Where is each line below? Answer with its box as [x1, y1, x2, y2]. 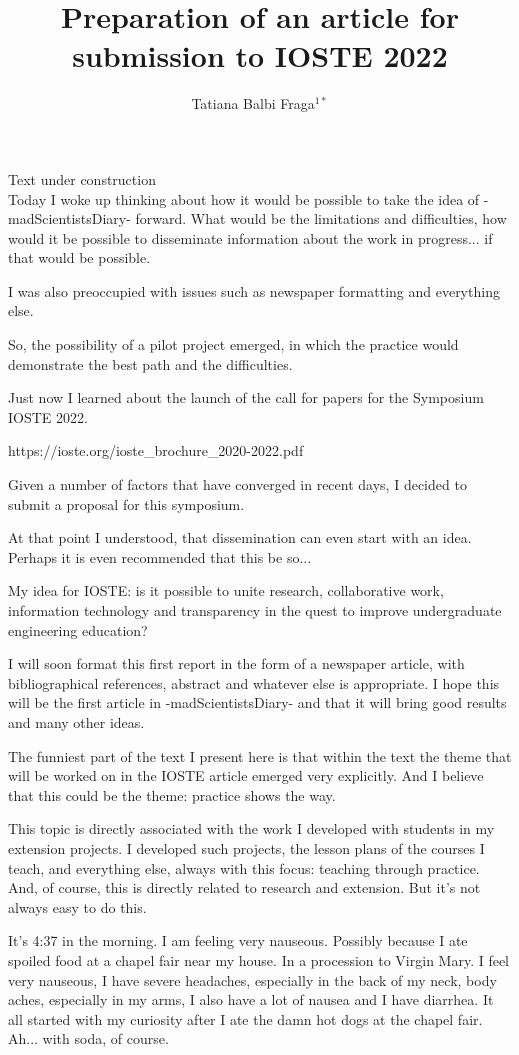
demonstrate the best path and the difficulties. [8, 353, 293, 374]
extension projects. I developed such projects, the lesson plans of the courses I [8, 837, 485, 858]
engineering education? [8, 619, 148, 640]
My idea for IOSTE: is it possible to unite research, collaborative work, [8, 580, 444, 601]
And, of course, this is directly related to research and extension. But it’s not [8, 877, 481, 898]
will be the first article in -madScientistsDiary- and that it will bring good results [8, 692, 507, 713]
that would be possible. [8, 247, 151, 268]
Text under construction [8, 168, 156, 189]
